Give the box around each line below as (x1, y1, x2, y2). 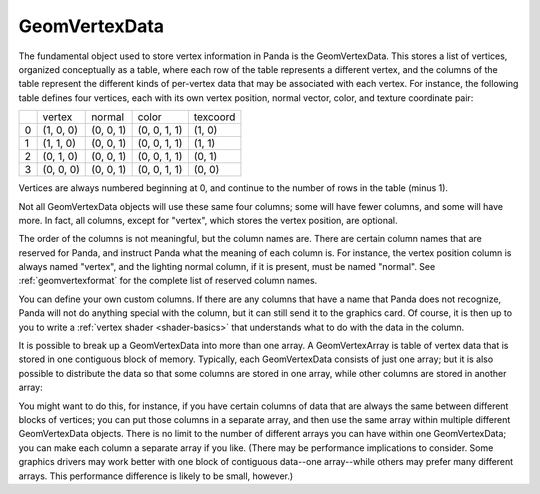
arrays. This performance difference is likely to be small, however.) (18, 470, 294, 482)
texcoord (193, 110, 236, 124)
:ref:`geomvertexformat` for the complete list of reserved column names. (18, 275, 318, 287)
